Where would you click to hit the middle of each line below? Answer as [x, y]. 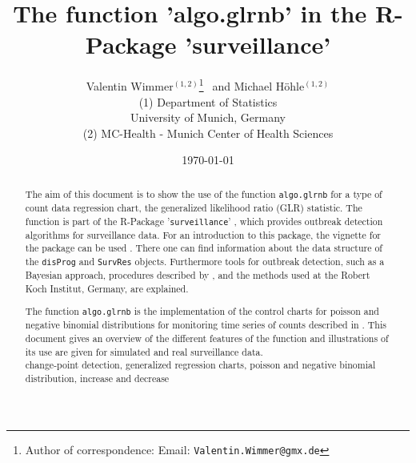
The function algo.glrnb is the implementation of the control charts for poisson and [202, 311]
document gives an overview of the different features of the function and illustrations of [207, 338]
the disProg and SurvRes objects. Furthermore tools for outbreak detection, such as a [205, 261]
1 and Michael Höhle [252, 85]
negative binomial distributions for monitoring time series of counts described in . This [206, 325]
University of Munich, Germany [208, 117]
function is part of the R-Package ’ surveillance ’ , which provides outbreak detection [204, 221]
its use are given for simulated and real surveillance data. [144, 351]
